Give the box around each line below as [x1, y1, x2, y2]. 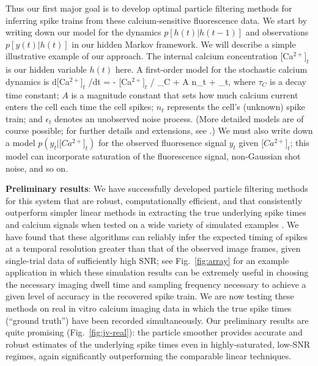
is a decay [269, 75, 306, 87]
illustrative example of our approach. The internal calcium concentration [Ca [6, 49, 294, 62]
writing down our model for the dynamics [6, 26, 161, 38]
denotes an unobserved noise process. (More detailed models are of [54, 112, 304, 125]
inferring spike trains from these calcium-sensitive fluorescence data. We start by [6, 13, 308, 26]
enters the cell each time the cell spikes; [6, 100, 154, 113]
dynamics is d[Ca [6, 75, 70, 87]
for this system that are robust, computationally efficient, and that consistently [6, 194, 303, 207]
